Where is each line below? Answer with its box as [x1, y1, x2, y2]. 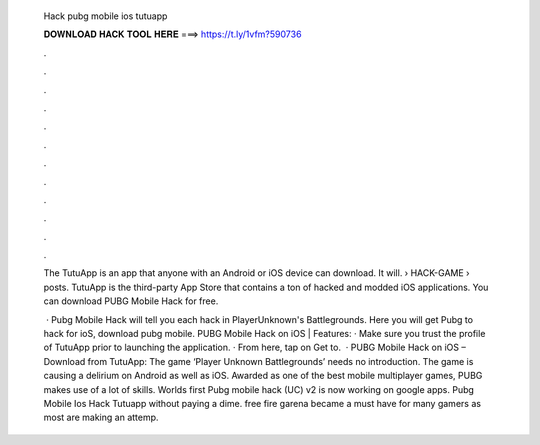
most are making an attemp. [43, 411, 159, 424]
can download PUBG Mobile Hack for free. [43, 295, 219, 307]
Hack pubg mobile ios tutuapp [43, 10, 168, 22]
